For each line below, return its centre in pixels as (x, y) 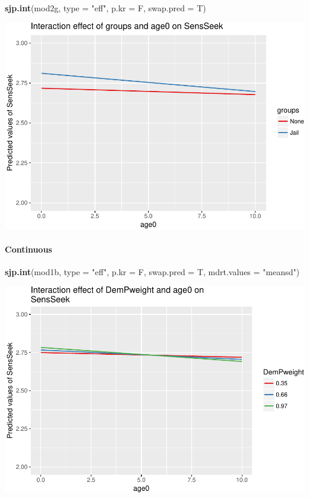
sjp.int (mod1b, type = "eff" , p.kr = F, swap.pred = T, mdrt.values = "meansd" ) (152, 272)
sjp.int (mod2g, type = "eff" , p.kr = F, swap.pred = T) (105, 8)
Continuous (29, 249)
